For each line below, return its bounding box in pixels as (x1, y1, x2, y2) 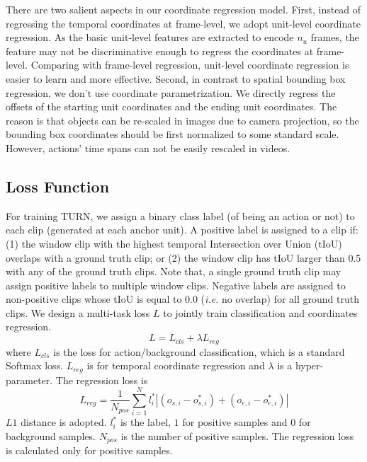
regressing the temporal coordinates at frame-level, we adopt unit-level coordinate (6, 16, 361, 30)
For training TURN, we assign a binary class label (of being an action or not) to (6, 208, 355, 223)
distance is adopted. (21, 415, 107, 429)
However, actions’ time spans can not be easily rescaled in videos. (6, 140, 290, 155)
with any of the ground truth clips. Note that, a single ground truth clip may (6, 264, 341, 279)
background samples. (6, 428, 96, 443)
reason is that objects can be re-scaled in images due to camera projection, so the (6, 112, 359, 127)
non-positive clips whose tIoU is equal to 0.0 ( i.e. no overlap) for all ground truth (6, 291, 359, 306)
